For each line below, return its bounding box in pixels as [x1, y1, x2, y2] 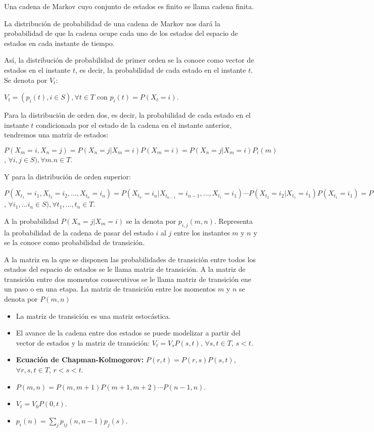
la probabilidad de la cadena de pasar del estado [4, 227, 154, 237]
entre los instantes [173, 227, 230, 237]
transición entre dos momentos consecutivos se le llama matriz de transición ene [4, 273, 252, 284]
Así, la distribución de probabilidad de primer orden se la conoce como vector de [4, 55, 254, 65]
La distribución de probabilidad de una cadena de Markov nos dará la [4, 18, 220, 28]
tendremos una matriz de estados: [4, 129, 109, 140]
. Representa [214, 215, 253, 226]
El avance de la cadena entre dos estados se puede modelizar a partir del [16, 327, 241, 338]
